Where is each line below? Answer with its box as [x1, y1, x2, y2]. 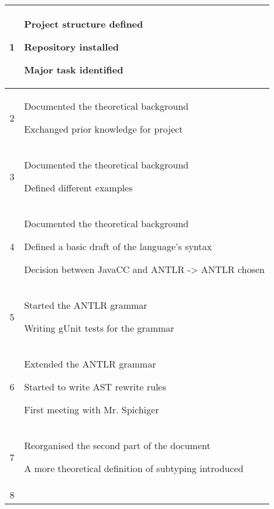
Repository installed [24, 40, 119, 53]
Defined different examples [24, 181, 133, 194]
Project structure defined [24, 17, 143, 31]
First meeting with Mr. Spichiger [24, 403, 159, 416]
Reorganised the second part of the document [24, 439, 211, 452]
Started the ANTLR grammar [24, 298, 148, 312]
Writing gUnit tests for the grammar [24, 321, 174, 335]
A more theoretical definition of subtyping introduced [24, 461, 244, 475]
